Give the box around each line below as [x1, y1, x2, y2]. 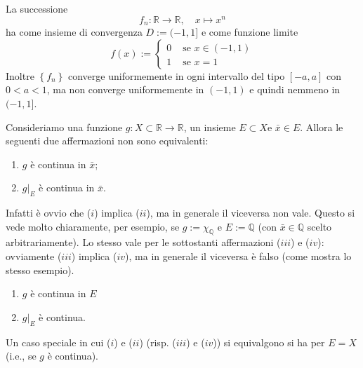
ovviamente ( [6, 249, 62, 264]
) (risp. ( [139, 334, 176, 349]
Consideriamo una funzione [6, 119, 123, 134]
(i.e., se [6, 348, 37, 363]
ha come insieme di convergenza [6, 25, 143, 39]
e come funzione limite [201, 25, 298, 39]
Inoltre [6, 68, 34, 83]
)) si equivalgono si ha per [213, 334, 325, 349]
